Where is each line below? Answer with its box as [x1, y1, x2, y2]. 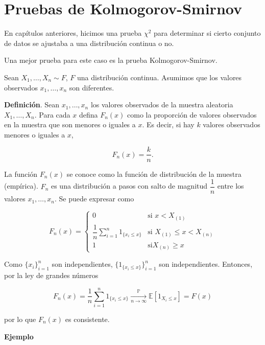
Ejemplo [4, 331, 34, 341]
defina [79, 109, 98, 120]
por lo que [4, 313, 36, 324]
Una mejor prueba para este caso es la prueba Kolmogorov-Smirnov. [4, 55, 218, 65]
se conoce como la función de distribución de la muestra [66, 168, 242, 179]
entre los [217, 180, 244, 191]
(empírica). [4, 180, 38, 191]
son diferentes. [69, 82, 114, 93]
